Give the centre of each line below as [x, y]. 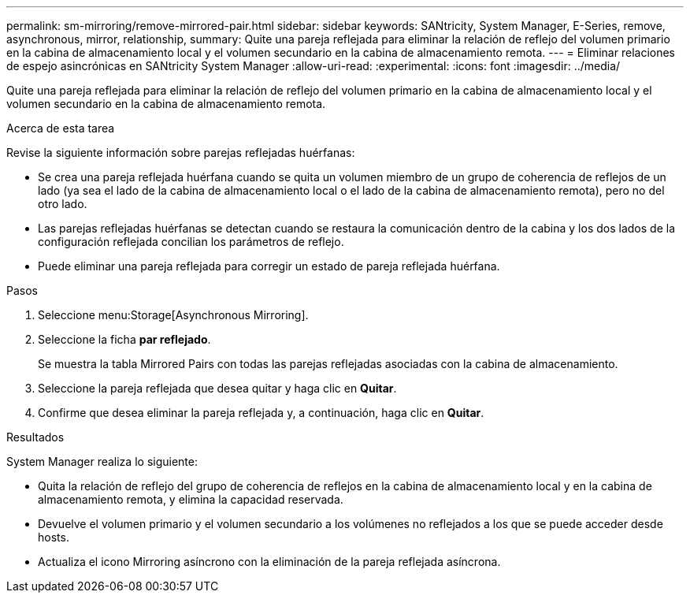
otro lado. [63, 204]
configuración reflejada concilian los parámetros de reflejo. [191, 242]
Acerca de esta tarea [61, 128]
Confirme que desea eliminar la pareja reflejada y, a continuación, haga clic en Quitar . [261, 413]
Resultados [35, 437]
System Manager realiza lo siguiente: [102, 461]
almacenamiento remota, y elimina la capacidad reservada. [191, 499]
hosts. [54, 537]
